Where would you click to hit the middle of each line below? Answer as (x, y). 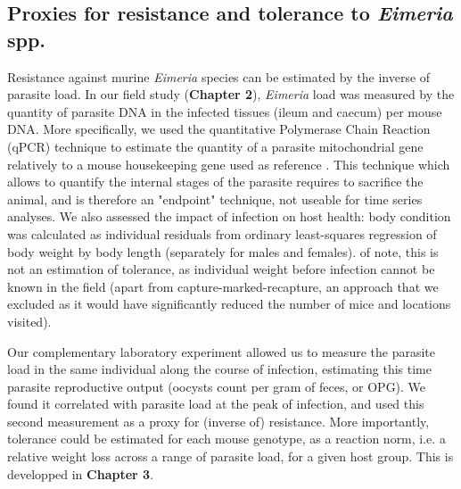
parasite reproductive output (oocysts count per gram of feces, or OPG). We (217, 386)
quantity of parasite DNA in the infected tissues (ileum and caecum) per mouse (225, 111)
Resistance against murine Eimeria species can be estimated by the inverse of (219, 76)
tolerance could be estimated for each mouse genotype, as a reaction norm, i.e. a (226, 439)
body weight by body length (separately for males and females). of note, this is (223, 251)
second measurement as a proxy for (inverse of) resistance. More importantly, (218, 421)
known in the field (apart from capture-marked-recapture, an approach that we (223, 286)
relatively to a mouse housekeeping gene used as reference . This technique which (229, 164)
